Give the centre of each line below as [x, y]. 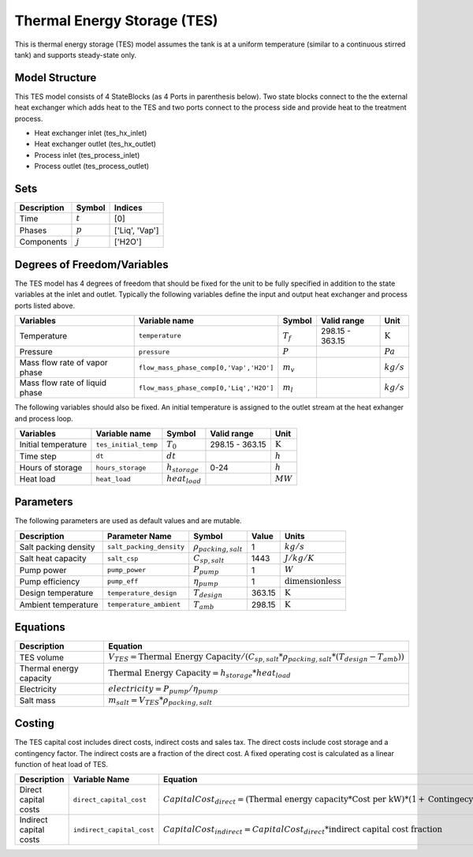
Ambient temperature [59, 604]
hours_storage [121, 468]
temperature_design [142, 593]
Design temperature [56, 593]
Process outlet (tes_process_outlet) [92, 167]
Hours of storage [51, 468]
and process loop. [44, 418]
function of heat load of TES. [61, 764]
